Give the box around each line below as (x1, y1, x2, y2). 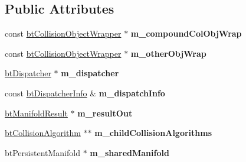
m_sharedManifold (90, 146, 169, 158)
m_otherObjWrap (130, 47, 206, 59)
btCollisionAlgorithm (5, 127, 81, 139)
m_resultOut (77, 106, 133, 119)
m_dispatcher (61, 67, 119, 79)
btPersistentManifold (5, 146, 80, 158)
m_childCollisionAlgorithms (94, 127, 212, 139)
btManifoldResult (5, 106, 68, 119)
